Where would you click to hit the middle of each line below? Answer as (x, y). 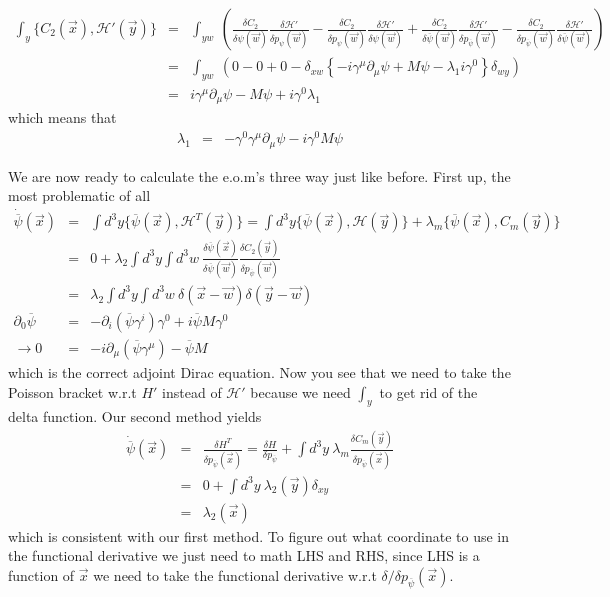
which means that (62, 117)
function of (41, 574)
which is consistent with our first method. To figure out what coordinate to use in (259, 535)
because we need (300, 391)
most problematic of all (79, 195)
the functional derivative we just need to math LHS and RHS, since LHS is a (244, 555)
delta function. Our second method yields (135, 416)
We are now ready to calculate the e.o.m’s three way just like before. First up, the (259, 175)
